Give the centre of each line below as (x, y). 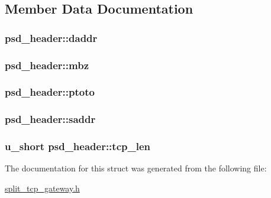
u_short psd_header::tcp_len (78, 146)
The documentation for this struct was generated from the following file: (136, 168)
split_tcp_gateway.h (42, 188)
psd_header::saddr (50, 119)
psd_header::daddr (51, 38)
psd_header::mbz (47, 65)
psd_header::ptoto (50, 92)
